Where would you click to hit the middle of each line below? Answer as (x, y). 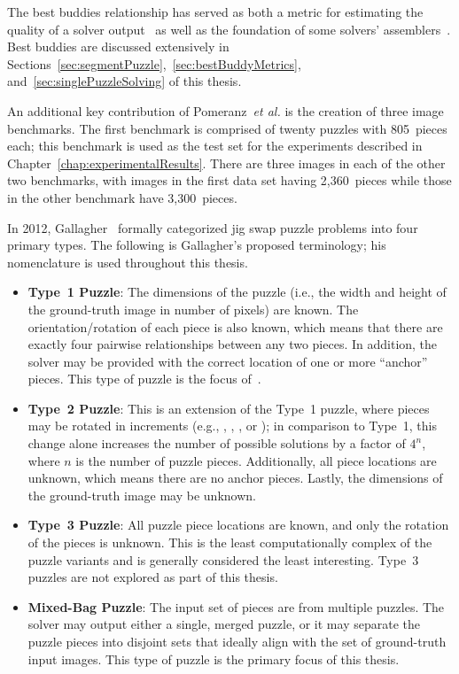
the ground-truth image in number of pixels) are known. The (193, 309)
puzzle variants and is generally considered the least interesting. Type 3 (223, 559)
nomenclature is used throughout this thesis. (128, 262)
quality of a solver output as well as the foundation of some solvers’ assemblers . (229, 29)
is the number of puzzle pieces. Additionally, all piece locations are (256, 460)
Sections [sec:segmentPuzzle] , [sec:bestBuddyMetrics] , (154, 63)
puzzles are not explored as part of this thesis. (153, 577)
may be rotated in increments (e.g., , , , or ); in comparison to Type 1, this (232, 426)
